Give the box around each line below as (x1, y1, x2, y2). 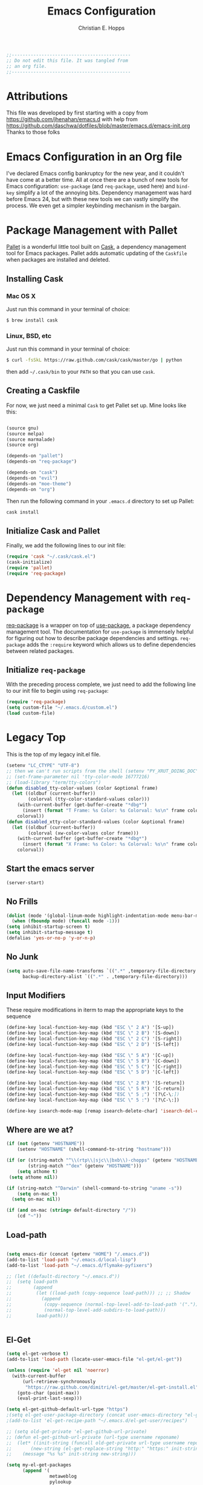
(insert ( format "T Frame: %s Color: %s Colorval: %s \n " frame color (22, 807, 201, 814)
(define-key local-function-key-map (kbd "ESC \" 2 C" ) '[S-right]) (6, 1036, 182, 1042)
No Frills (6, 896, 38, 907)
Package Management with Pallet (6, 223, 178, 237)
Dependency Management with (6, 590, 167, 604)
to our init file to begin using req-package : (6, 687, 109, 695)
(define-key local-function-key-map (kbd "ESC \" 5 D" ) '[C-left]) (6, 1069, 180, 1076)
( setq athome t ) (17, 1168, 59, 1174)
